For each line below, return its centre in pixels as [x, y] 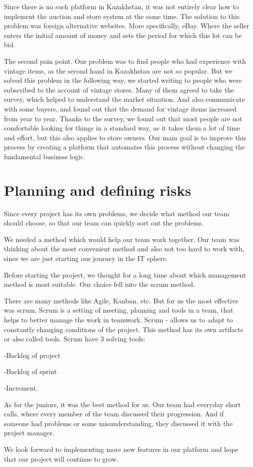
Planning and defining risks [98, 190]
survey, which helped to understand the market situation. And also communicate [125, 99]
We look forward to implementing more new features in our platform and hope [121, 449]
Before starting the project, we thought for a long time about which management [125, 274]
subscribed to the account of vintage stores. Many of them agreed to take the [119, 89]
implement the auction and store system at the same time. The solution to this [122, 16]
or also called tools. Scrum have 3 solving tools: [75, 339]
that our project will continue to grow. [61, 458]
